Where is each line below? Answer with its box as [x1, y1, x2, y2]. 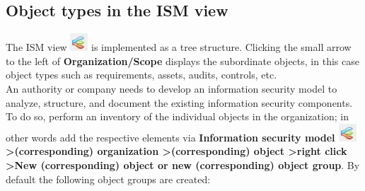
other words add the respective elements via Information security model [6, 129, 335, 144]
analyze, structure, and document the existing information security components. [6, 95, 353, 110]
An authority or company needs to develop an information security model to [6, 81, 337, 95]
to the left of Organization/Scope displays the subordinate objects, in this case [6, 53, 359, 68]
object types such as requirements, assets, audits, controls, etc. [6, 67, 277, 82]
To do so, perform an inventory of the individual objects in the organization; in [6, 109, 349, 124]
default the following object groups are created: [6, 171, 211, 186]
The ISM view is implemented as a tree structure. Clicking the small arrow [6, 40, 352, 54]
